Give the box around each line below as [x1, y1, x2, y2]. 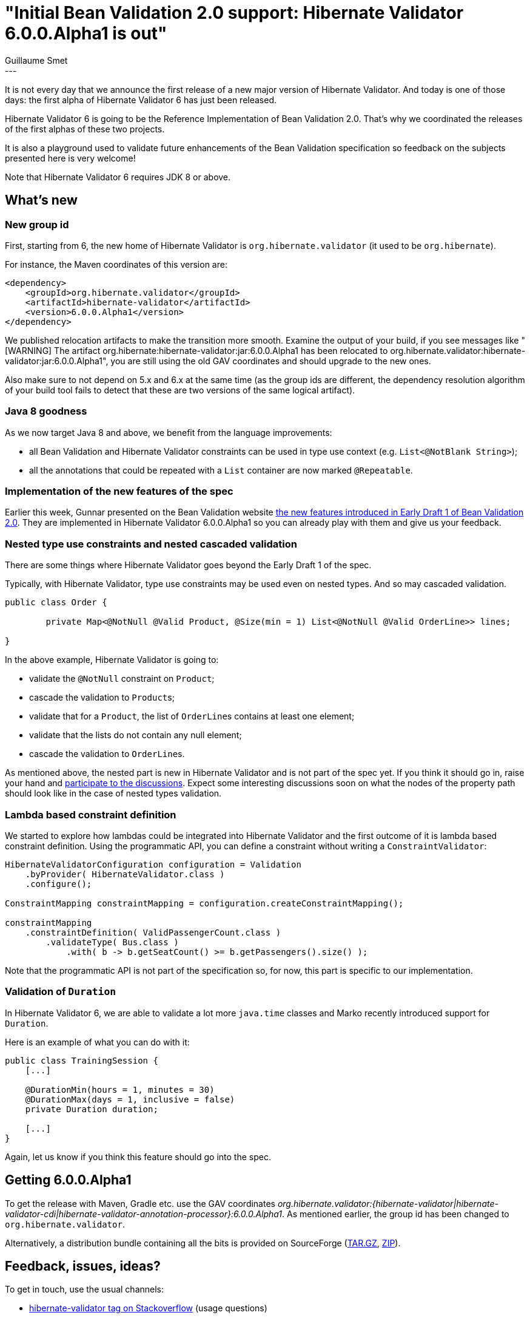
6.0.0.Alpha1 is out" [5, 23, 167, 44]
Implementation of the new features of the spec [5, 485, 233, 498]
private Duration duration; [25, 1104, 158, 1114]
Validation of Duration [5, 985, 116, 998]
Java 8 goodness [5, 405, 87, 418]
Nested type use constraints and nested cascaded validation [5, 537, 297, 550]
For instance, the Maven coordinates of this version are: [5, 259, 227, 270]
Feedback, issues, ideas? [5, 1258, 161, 1274]
